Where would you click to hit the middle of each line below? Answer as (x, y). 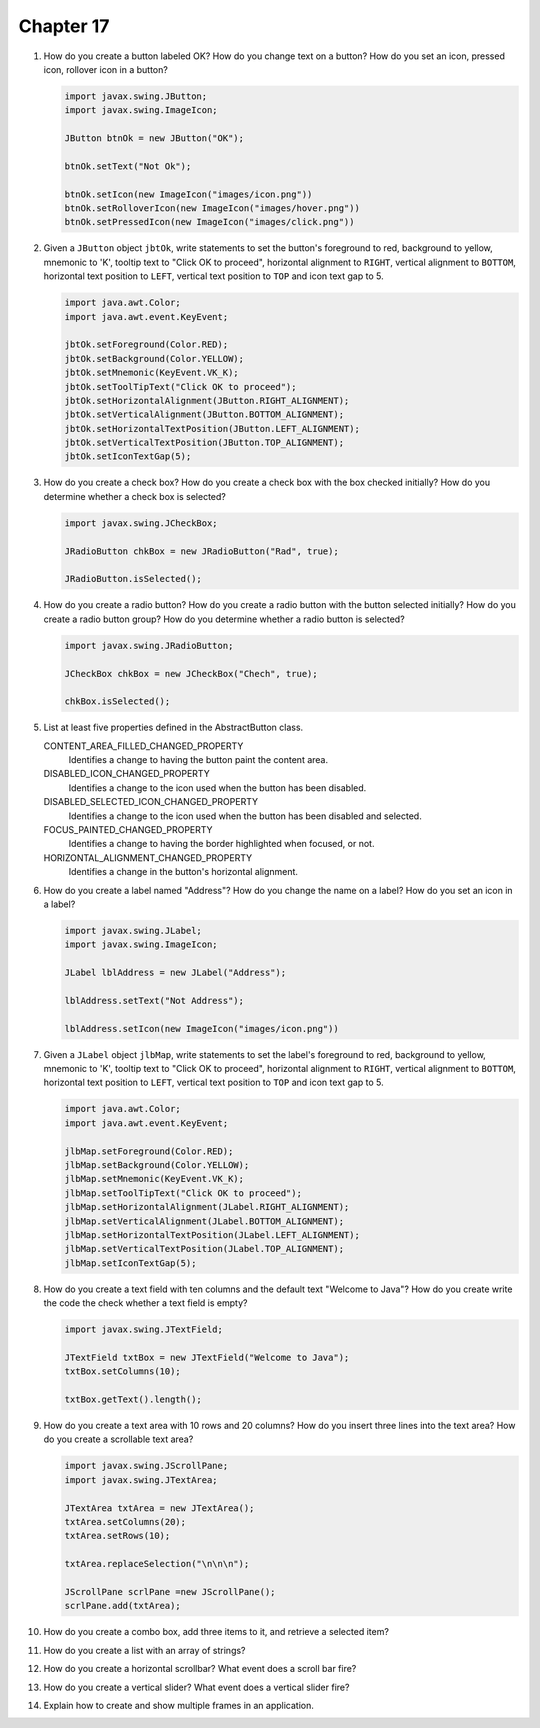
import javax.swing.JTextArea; (141, 1479)
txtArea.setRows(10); (117, 1536)
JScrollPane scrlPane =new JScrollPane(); (170, 1591)
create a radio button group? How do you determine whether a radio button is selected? (224, 619)
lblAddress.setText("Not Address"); (154, 1000)
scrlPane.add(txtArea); (123, 1606)
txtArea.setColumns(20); (125, 1521)
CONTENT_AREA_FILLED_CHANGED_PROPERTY (143, 746)
